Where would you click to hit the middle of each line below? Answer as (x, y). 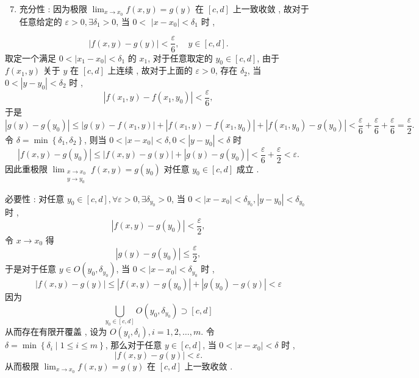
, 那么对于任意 (134, 345)
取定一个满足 (30, 58)
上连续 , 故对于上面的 (150, 70)
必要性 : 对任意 (35, 198)
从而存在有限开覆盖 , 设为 (56, 331)
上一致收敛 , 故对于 (271, 9)
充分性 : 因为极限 (53, 9)
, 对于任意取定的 (180, 58)
